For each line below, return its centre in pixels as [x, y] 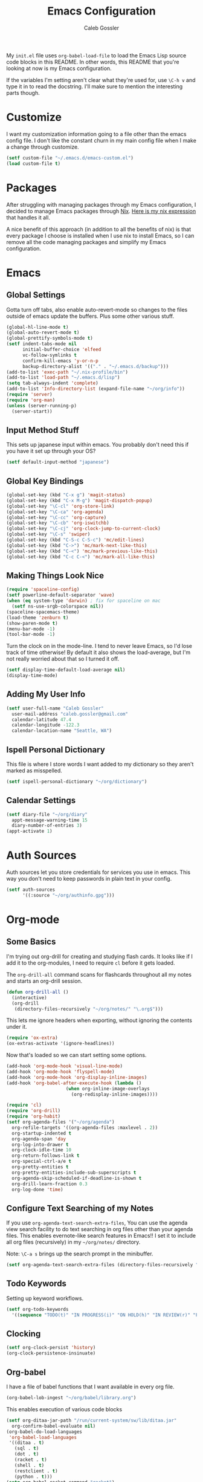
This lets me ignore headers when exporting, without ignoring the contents [99, 1020]
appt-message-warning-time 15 [50, 820]
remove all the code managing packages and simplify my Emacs [86, 242]
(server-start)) [32, 411]
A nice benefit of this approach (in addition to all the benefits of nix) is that [99, 229]
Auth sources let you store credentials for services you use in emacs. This [98, 872]
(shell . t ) [29, 1465]
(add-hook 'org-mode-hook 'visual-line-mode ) [64, 1066]
